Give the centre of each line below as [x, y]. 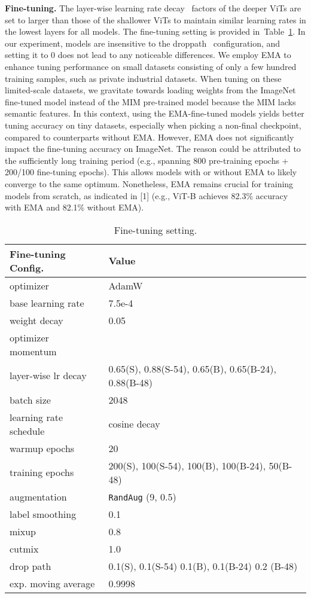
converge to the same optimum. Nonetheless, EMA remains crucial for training [149, 183]
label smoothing [43, 514]
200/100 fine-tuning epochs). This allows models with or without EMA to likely [151, 172]
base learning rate [47, 303]
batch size [30, 399]
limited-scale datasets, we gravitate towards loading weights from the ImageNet [150, 90]
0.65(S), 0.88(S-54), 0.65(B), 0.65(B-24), [192, 368]
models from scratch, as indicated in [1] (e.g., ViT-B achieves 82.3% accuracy [147, 195]
